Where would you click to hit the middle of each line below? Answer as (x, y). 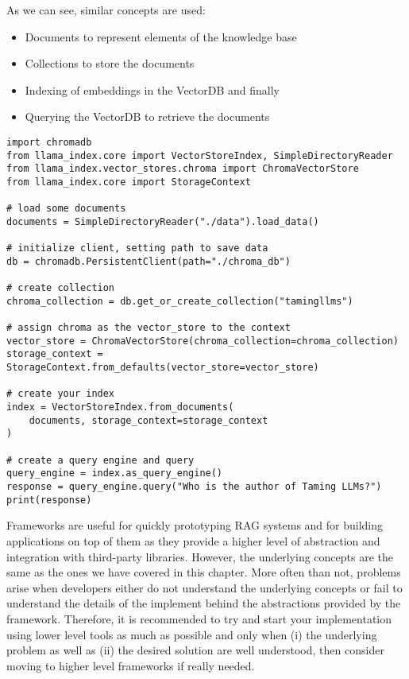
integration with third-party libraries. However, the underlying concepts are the (200, 556)
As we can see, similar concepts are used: (106, 10)
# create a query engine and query (100, 460)
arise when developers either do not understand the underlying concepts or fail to (204, 587)
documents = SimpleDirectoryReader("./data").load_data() (163, 221)
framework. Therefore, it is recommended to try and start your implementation (199, 618)
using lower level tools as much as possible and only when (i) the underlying (192, 634)
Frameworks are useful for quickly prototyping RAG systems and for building (195, 525)
